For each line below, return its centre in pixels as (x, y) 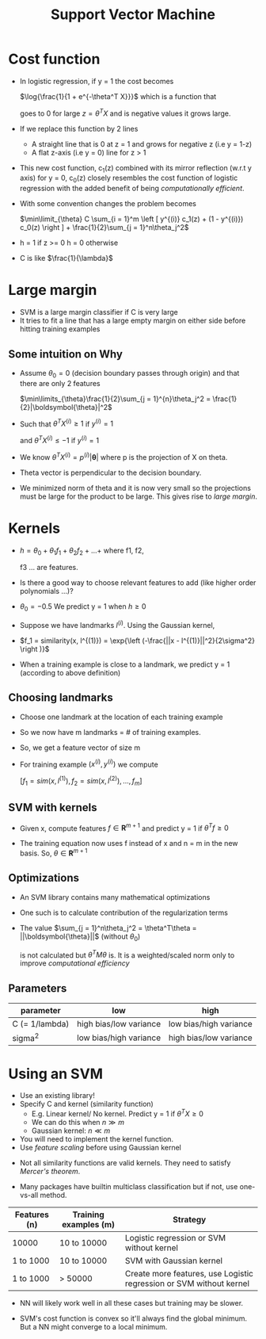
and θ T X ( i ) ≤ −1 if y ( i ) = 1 (59, 440)
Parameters (38, 988)
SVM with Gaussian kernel (174, 1261)
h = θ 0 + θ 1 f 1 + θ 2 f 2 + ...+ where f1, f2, (82, 551)
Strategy (190, 1219)
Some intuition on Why (65, 354)
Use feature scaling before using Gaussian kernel (101, 1147)
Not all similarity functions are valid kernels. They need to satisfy (125, 1162)
